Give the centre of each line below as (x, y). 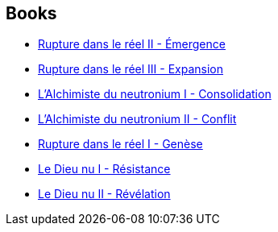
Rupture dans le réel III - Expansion (131, 69)
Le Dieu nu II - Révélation (104, 194)
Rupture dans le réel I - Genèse (120, 144)
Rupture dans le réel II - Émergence (132, 44)
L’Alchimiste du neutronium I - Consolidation (155, 94)
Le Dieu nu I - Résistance (104, 169)
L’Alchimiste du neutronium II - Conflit (137, 119)
